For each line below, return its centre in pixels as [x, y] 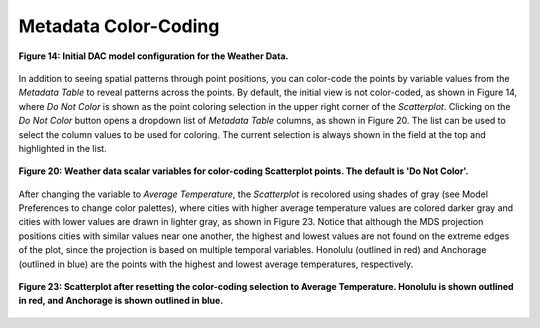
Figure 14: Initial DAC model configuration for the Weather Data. [153, 56]
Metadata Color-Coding [119, 26]
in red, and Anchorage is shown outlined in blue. [121, 301]
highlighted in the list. [62, 148]
